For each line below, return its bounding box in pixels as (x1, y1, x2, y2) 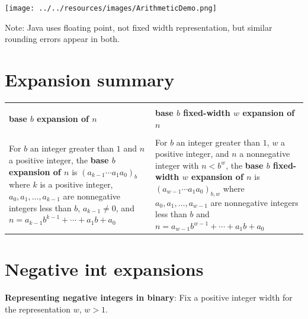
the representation (5, 302, 70, 315)
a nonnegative (239, 147, 290, 160)
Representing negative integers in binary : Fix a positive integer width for (5, 291, 293, 304)
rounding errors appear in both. (5, 33, 120, 45)
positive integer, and (155, 147, 229, 160)
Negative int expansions (5, 257, 204, 281)
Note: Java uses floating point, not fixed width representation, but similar (5, 21, 272, 33)
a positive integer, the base (9, 154, 109, 166)
